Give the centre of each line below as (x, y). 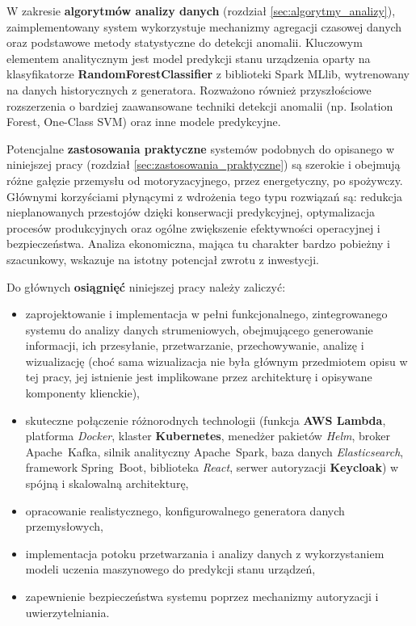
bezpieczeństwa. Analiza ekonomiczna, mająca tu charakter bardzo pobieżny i (199, 244)
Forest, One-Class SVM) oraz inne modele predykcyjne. (144, 122)
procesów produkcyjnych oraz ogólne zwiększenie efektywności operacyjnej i (193, 227)
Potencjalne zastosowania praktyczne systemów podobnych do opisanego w (201, 148)
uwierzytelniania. (67, 612)
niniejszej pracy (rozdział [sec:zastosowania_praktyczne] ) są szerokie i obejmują (204, 164)
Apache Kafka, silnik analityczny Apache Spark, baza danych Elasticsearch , (214, 451)
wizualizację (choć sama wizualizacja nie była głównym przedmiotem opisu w (216, 361)
